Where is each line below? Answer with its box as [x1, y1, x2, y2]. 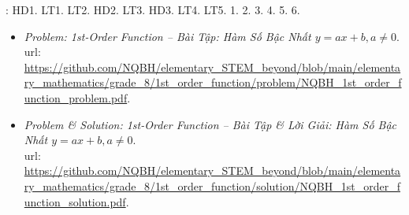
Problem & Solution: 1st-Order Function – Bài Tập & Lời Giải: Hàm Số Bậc [24, 116, 397, 132]
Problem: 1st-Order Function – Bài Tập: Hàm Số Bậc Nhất [24, 28, 311, 44]
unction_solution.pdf [24, 193, 126, 209]
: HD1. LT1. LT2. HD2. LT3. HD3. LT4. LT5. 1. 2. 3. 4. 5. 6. [6, 2, 300, 17]
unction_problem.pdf [24, 89, 128, 106]
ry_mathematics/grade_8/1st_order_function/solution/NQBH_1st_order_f [24, 177, 400, 194]
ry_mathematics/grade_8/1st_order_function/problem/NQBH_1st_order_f [24, 74, 402, 91]
